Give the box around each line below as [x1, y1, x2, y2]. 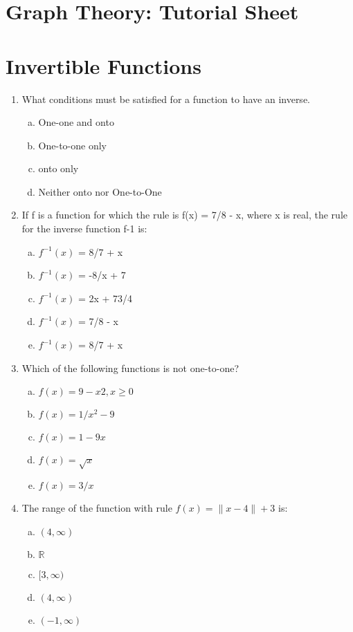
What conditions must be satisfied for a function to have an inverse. [21, 91, 310, 106]
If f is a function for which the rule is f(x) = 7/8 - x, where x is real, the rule [21, 207, 347, 222]
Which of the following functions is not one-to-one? [21, 360, 239, 375]
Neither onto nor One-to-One [38, 184, 162, 198]
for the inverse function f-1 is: [21, 221, 147, 236]
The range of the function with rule [21, 500, 172, 514]
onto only [38, 161, 79, 176]
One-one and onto [38, 115, 114, 129]
